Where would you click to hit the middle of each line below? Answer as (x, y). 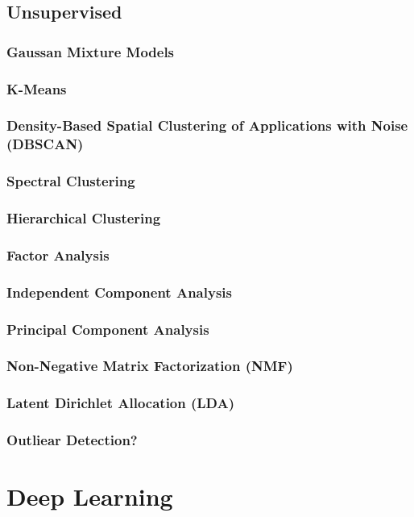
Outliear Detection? (72, 440)
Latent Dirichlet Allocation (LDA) (121, 403)
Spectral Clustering (71, 181)
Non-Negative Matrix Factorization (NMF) (150, 366)
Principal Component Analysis (108, 329)
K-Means (37, 88)
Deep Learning (90, 496)
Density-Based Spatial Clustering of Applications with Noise (207, 125)
